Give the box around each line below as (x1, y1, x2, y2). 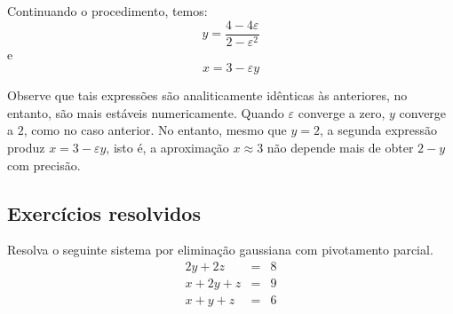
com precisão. (7, 155, 81, 174)
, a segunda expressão (320, 121, 438, 139)
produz (7, 138, 45, 157)
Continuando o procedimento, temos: (7, 2, 208, 20)
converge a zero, (298, 103, 385, 122)
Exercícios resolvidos (7, 199, 201, 226)
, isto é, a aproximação (106, 138, 229, 157)
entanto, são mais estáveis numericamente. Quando (7, 103, 284, 122)
